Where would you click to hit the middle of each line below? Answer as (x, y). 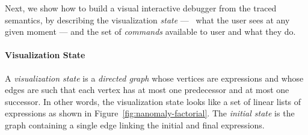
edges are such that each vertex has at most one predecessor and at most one (147, 90)
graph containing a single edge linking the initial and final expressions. (135, 124)
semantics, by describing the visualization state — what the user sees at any (147, 19)
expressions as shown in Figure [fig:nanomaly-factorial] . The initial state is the (150, 113)
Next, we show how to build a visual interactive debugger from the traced (141, 8)
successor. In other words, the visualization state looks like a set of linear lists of (153, 101)
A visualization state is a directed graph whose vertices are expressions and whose (154, 78)
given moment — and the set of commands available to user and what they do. (150, 31)
